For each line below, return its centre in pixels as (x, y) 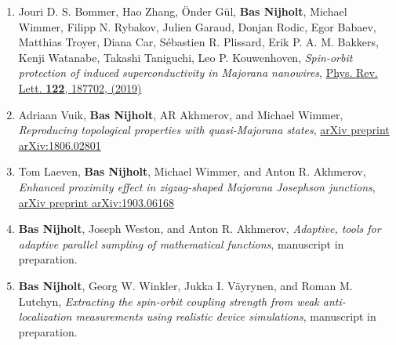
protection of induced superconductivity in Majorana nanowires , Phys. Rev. (198, 73)
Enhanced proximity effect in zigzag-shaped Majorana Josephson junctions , (197, 186)
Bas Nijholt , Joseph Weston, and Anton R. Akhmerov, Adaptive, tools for (200, 229)
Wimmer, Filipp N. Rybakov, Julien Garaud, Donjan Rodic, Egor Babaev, (197, 26)
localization (45, 316)
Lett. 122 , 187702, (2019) (80, 87)
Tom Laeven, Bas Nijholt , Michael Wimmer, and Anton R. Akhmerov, (192, 171)
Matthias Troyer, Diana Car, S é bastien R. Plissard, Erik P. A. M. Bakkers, (198, 42)
